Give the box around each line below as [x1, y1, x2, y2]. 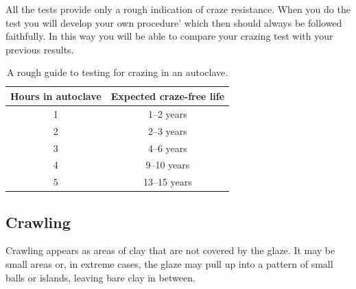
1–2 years [147, 106, 187, 121]
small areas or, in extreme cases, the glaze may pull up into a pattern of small [5, 257, 333, 271]
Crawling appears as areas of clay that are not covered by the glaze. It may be [5, 243, 335, 257]
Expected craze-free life [110, 88, 225, 103]
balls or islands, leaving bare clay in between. [5, 270, 195, 284]
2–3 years [147, 123, 187, 138]
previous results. [5, 42, 74, 56]
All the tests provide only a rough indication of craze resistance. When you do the [5, 2, 351, 16]
